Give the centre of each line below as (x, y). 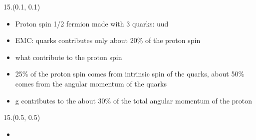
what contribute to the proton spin (69, 57)
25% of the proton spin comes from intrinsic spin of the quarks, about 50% (130, 74)
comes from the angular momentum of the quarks (91, 83)
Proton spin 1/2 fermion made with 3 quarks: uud (92, 23)
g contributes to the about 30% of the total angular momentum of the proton (134, 100)
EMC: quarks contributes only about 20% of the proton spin (108, 40)
